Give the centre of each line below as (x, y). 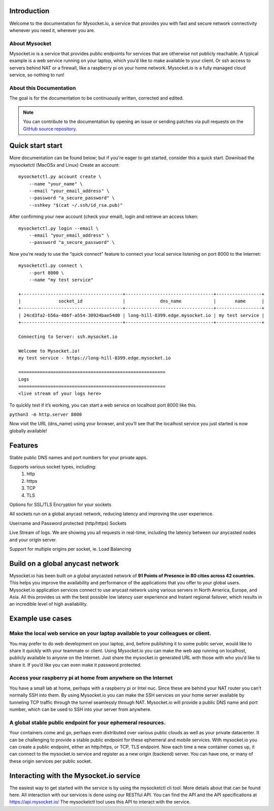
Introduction (29, 11)
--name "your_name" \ (56, 184)
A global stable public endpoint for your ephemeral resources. (88, 723)
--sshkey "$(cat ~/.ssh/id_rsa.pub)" (76, 205)
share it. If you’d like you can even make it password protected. (75, 665)
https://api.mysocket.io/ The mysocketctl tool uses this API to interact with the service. (100, 802)
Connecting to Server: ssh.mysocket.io (68, 337)
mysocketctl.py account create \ (60, 177)
